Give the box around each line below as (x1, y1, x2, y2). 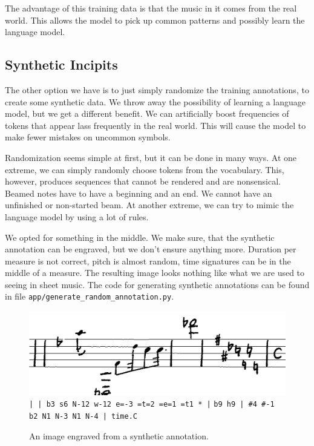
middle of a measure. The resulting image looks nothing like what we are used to (5, 266, 305, 279)
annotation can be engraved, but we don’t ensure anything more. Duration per (5, 243, 296, 255)
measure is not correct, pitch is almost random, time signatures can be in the (5, 254, 291, 267)
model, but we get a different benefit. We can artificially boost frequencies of (5, 107, 289, 120)
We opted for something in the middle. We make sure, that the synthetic (5, 231, 275, 243)
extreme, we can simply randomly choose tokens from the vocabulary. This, (5, 163, 284, 175)
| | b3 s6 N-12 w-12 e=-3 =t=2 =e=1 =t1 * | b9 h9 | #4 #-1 (29, 400, 275, 409)
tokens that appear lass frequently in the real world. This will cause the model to (5, 119, 306, 131)
